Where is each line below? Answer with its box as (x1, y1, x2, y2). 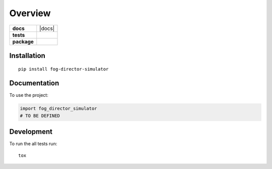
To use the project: (9, 92, 49, 98)
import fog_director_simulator (20, 106, 98, 111)
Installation (9, 51, 45, 60)
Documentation (9, 79, 59, 88)
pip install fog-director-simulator (18, 66, 109, 72)
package (12, 38, 34, 45)
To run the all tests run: (9, 141, 57, 147)
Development (9, 128, 53, 136)
